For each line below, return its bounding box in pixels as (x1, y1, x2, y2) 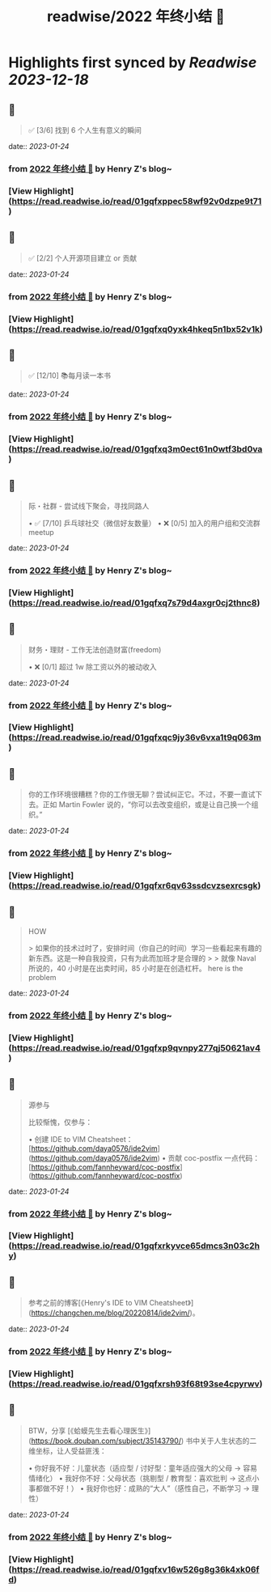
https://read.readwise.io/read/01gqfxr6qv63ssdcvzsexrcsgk (11, 880, 258, 891)
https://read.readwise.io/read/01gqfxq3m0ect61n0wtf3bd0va (11, 444, 263, 455)
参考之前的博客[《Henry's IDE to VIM (28, 1298, 148, 1308)
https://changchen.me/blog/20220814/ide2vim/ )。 (31, 1308, 200, 1318)
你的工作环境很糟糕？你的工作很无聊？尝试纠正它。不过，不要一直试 (28, 790, 256, 800)
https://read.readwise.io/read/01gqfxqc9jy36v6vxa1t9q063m (11, 732, 261, 743)
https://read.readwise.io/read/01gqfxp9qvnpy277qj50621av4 (11, 1042, 261, 1053)
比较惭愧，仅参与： (28, 1117, 93, 1127)
